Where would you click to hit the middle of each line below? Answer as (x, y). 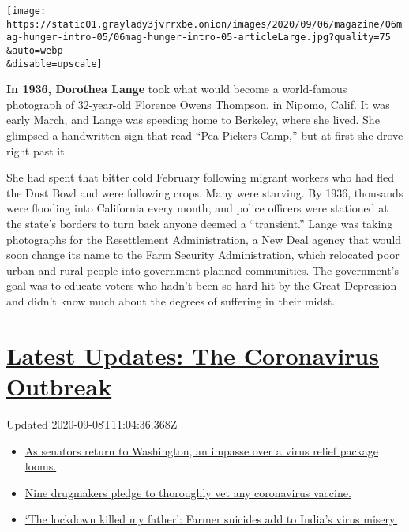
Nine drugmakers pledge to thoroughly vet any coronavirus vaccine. (188, 492)
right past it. (37, 150)
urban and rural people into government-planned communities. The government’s (203, 270)
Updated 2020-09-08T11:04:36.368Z (92, 423)
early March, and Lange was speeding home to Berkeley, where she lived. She (193, 120)
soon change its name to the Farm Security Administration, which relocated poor (203, 255)
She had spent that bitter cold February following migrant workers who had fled (201, 177)
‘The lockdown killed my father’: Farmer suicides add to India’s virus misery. (211, 519)
